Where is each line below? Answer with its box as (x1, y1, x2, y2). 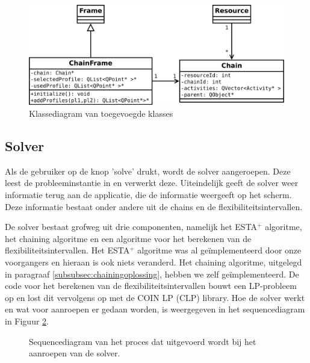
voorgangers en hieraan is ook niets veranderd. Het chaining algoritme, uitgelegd (5, 256, 302, 268)
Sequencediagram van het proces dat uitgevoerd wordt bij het (29, 335, 256, 347)
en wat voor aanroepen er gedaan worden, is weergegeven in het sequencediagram (5, 303, 305, 315)
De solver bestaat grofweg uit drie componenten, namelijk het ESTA (5, 220, 258, 233)
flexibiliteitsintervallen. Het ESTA (5, 244, 130, 256)
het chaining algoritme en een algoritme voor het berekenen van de (5, 232, 252, 244)
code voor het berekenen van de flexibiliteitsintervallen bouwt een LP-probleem (5, 279, 297, 292)
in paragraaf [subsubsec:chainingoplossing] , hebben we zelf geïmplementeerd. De (5, 267, 299, 280)
